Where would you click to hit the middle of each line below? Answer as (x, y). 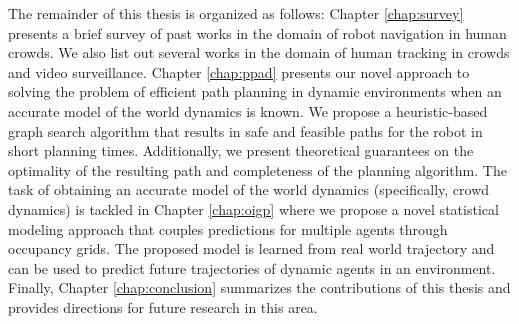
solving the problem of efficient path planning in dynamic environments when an (255, 91)
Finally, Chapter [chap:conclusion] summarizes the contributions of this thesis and (259, 287)
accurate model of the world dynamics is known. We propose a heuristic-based (248, 110)
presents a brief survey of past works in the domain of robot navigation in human (257, 32)
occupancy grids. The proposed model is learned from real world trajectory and (251, 248)
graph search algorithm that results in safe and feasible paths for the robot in (245, 130)
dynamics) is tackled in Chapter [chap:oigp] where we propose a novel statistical (253, 208)
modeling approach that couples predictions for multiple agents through (228, 228)
